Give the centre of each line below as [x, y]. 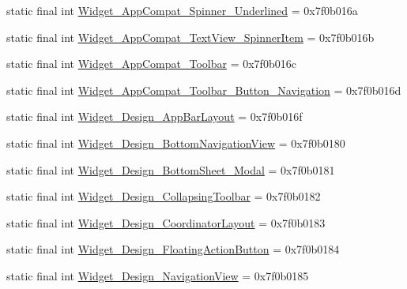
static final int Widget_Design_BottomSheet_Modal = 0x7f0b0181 [171, 169]
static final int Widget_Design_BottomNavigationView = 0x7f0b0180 [176, 143]
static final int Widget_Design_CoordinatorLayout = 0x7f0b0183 [166, 222]
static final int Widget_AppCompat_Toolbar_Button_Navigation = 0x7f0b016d [204, 90]
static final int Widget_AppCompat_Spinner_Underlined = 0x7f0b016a [182, 10]
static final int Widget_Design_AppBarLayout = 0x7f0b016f [155, 116]
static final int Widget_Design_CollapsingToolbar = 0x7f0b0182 [164, 196]
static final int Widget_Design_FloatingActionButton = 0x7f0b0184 [173, 249]
